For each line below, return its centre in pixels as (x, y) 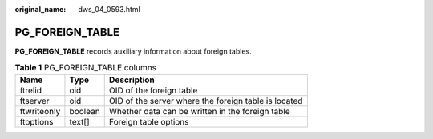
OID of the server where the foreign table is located (206, 101)
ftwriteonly (40, 111)
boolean (85, 111)
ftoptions (36, 121)
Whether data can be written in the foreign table (199, 111)
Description (132, 80)
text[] (79, 121)
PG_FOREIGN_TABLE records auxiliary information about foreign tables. (133, 51)
